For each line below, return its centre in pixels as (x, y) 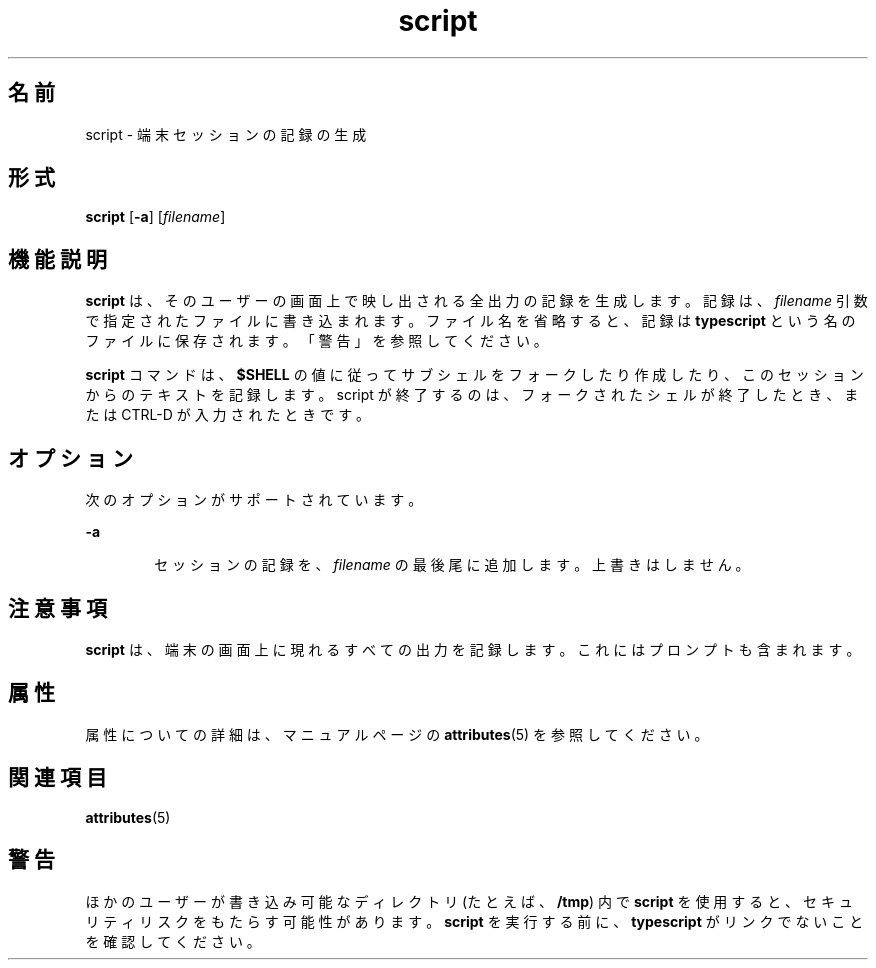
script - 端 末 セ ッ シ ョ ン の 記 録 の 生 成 (226, 134)
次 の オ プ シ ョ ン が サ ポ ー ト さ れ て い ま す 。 (254, 500)
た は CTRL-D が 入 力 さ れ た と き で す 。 (228, 415)
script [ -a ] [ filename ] (155, 217)
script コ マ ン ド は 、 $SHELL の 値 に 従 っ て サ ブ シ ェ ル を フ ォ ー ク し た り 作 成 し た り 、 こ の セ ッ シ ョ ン (474, 375)
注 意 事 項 (57, 608)
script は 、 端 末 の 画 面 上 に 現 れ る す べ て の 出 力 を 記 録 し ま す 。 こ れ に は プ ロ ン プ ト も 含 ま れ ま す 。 (473, 649)
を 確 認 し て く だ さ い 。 (173, 941)
